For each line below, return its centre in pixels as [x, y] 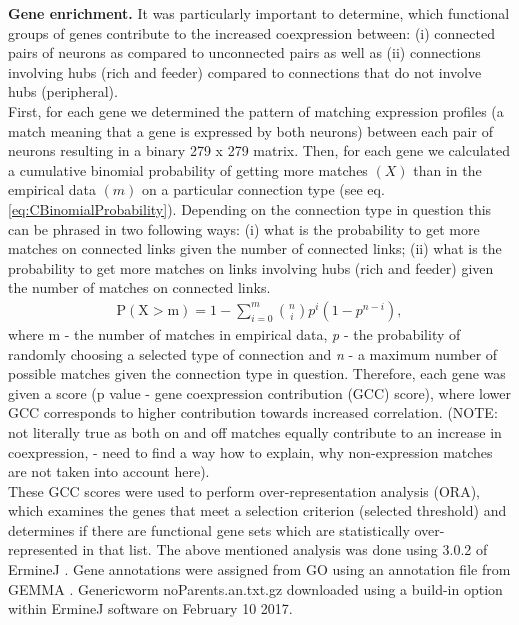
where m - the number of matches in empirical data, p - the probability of [234, 333]
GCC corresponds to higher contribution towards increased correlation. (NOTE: [253, 412]
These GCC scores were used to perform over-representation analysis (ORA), [244, 490]
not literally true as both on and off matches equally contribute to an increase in [255, 431]
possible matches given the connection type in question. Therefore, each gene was [257, 373]
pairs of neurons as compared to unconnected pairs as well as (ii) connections [244, 52]
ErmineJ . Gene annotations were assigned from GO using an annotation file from [259, 569]
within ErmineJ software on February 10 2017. [150, 608]
